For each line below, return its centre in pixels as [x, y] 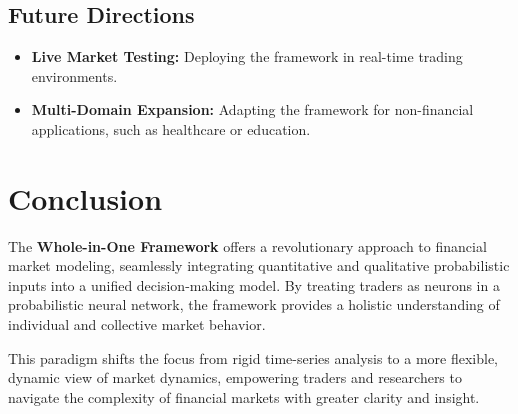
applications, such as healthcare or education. [171, 128]
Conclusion [85, 197]
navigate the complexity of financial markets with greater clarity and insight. [244, 396]
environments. [74, 75]
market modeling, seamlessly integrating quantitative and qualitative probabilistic [259, 265]
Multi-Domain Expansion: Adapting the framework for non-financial [252, 109]
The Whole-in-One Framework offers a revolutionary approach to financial [247, 245]
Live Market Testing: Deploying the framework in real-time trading [247, 56]
